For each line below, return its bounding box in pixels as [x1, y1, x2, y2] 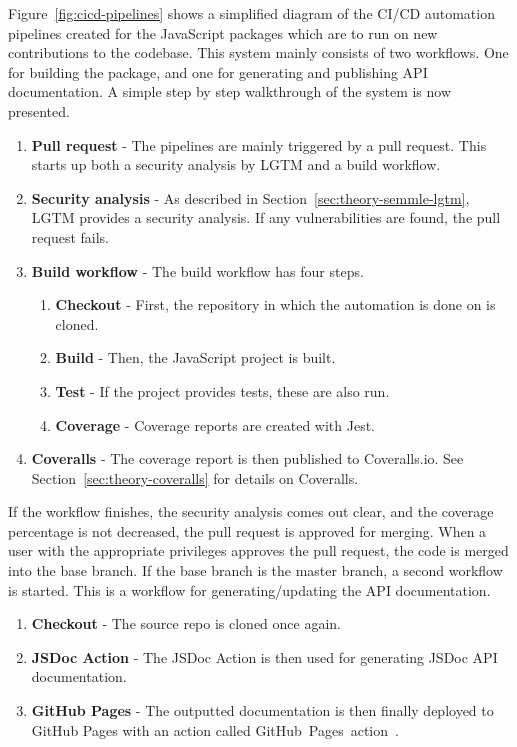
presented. [8, 100, 70, 121]
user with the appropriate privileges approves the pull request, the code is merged [8, 540, 509, 561]
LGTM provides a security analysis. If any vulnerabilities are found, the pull [31, 207, 501, 228]
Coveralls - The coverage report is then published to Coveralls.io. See [31, 448, 464, 469]
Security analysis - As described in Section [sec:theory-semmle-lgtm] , [31, 187, 470, 208]
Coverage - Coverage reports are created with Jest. [55, 414, 375, 435]
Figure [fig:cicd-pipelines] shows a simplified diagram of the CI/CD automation [8, 3, 495, 23]
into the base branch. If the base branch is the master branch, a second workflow [8, 560, 503, 581]
